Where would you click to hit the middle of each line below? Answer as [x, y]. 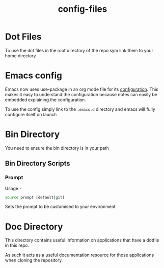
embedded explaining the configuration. [45, 100]
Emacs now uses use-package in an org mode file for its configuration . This [82, 89]
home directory [21, 56]
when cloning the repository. [34, 260]
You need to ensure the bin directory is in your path [57, 148]
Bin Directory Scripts [38, 164]
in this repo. [17, 245]
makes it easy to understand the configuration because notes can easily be [81, 94]
